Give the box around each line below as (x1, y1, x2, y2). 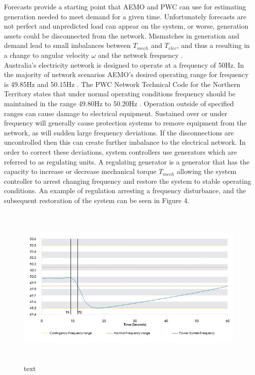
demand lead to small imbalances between (4, 40, 131, 50)
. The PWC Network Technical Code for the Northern (76, 79, 241, 89)
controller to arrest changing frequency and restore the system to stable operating (4, 175, 252, 186)
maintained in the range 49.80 (4, 98, 95, 108)
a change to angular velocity (4, 49, 89, 60)
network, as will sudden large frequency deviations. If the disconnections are (4, 127, 234, 137)
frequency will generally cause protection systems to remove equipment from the (4, 118, 247, 128)
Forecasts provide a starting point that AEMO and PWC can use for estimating (4, 1, 246, 11)
